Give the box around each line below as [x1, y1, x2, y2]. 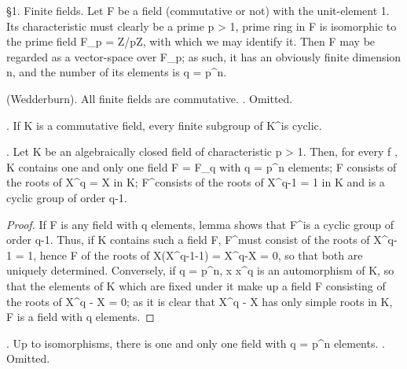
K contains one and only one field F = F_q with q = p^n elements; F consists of [6, 158, 397, 175]
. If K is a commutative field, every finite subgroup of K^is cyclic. [6, 116, 322, 133]
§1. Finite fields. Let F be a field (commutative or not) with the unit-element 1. [6, 2, 390, 18]
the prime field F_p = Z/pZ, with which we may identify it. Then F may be [6, 33, 376, 50]
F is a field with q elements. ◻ [6, 308, 155, 325]
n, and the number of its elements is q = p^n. [6, 64, 227, 80]
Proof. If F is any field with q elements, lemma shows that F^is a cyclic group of [6, 216, 394, 232]
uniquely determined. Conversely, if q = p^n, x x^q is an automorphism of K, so [6, 262, 394, 279]
